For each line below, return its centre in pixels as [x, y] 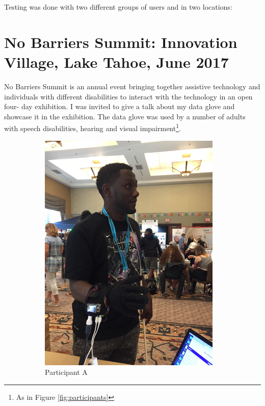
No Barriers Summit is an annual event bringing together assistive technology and [132, 86]
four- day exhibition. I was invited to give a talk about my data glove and [120, 106]
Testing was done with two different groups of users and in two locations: [118, 7]
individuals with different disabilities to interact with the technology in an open [128, 96]
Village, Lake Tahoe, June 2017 [116, 61]
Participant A [66, 372]
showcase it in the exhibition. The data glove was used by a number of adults [125, 116]
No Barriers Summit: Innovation [121, 42]
